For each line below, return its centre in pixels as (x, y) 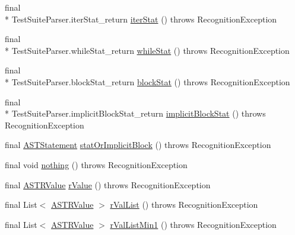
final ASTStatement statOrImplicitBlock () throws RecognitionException (138, 145)
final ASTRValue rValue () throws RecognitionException (108, 184)
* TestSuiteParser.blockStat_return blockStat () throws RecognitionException (147, 81)
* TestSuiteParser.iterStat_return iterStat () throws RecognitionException (141, 19)
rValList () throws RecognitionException (184, 205)
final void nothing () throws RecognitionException (96, 164)
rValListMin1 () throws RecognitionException (193, 224)
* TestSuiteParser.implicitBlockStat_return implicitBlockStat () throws (135, 113)
